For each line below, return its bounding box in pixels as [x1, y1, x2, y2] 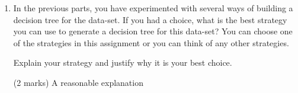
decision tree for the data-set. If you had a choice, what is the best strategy [13, 13, 287, 25]
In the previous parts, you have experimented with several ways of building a [13, 2, 293, 14]
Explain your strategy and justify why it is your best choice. [13, 56, 232, 69]
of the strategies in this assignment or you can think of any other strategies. [13, 36, 289, 49]
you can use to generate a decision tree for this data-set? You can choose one [13, 25, 293, 37]
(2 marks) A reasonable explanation [13, 76, 143, 88]
